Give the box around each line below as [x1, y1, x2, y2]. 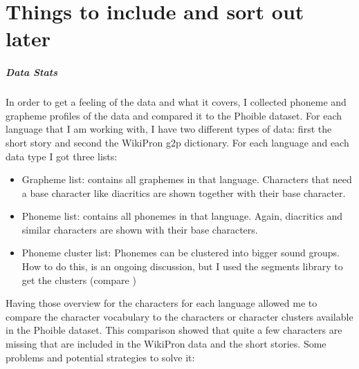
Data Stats [6, 65, 57, 79]
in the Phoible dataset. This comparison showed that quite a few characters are [6, 323, 342, 337]
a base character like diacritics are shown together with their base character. [21, 185, 346, 200]
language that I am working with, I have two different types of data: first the [6, 122, 332, 136]
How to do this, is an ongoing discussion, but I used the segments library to [21, 259, 343, 274]
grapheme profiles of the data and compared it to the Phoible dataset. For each [6, 108, 342, 122]
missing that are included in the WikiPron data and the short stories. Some [6, 337, 326, 351]
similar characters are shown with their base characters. [21, 222, 258, 236]
